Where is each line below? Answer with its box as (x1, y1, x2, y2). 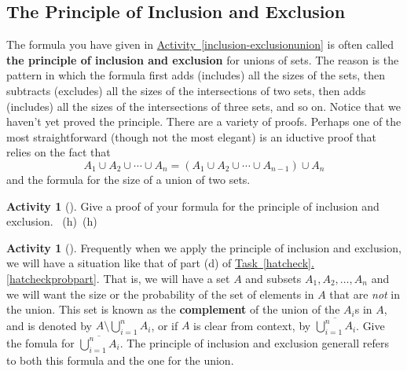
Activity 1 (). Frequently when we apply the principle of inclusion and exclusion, (6, 239, 401, 255)
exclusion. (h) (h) (6, 213, 97, 230)
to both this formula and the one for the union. (6, 351, 234, 368)
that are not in (329, 285, 401, 302)
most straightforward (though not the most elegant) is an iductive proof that (6, 128, 377, 145)
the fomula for (6, 334, 75, 351)
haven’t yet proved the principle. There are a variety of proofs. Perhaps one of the (6, 113, 401, 130)
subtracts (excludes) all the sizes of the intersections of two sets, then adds (6, 82, 366, 98)
